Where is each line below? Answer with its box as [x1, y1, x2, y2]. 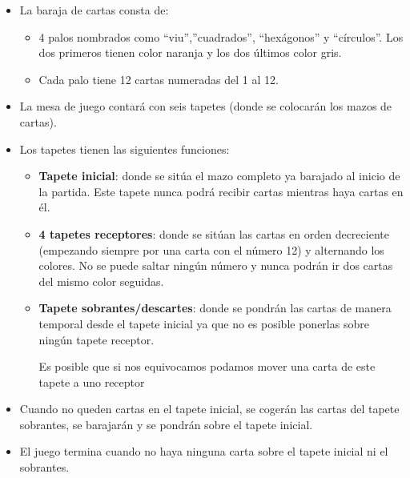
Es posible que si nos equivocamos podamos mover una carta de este [38, 358, 376, 375]
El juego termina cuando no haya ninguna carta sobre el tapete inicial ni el [19, 443, 388, 460]
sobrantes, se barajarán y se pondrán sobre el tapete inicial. [19, 416, 313, 432]
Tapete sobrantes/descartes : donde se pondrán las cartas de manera [38, 299, 392, 316]
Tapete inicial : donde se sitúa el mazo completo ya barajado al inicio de [38, 167, 400, 184]
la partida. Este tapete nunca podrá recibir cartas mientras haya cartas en [38, 183, 404, 199]
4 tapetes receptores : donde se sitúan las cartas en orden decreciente [38, 225, 389, 242]
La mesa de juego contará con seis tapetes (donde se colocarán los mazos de [19, 98, 392, 114]
